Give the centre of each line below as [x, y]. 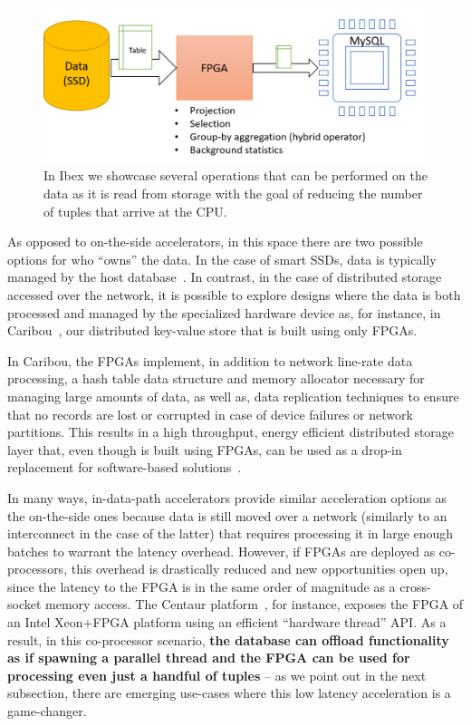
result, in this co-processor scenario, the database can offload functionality [228, 639]
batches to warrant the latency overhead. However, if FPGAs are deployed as [221, 551]
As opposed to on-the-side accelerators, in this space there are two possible [215, 242]
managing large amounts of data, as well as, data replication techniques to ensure [233, 396]
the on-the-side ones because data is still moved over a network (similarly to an [227, 515]
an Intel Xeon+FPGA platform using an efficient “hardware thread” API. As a [227, 622]
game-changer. [47, 711]
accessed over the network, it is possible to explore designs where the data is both [234, 294]
